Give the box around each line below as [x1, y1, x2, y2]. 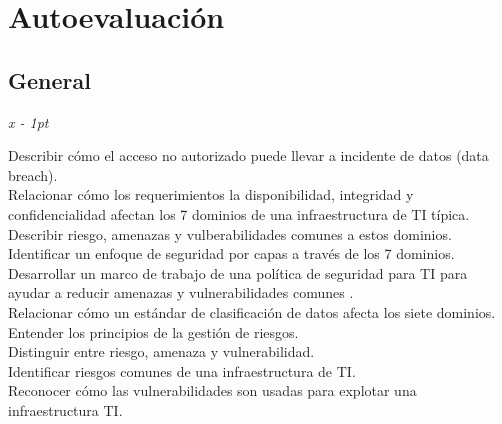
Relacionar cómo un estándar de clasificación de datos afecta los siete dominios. [8, 301, 496, 322]
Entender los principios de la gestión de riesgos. [8, 321, 299, 342]
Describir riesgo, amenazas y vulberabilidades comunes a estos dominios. [8, 223, 452, 244]
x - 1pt [8, 111, 49, 132]
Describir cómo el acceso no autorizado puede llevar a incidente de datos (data [8, 145, 489, 166]
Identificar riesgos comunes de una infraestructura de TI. [8, 360, 356, 381]
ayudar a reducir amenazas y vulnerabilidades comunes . [8, 282, 354, 303]
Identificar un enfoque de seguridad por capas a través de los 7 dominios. [8, 243, 455, 264]
